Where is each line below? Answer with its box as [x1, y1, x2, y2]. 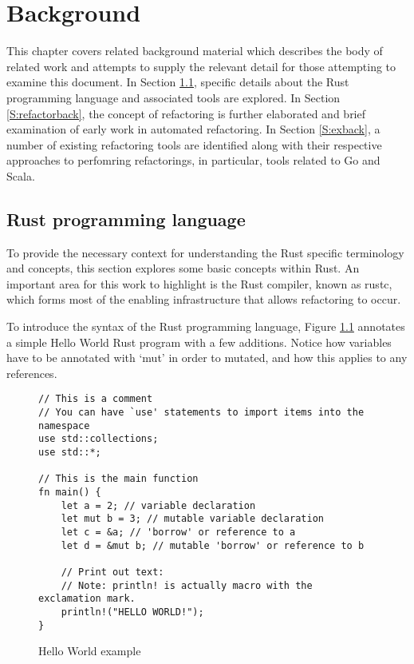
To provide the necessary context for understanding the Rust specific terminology [6, 244, 404, 260]
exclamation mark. [38, 593, 136, 605]
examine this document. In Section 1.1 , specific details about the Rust [6, 74, 349, 90]
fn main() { [38, 487, 101, 499]
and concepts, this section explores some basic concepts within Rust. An [6, 260, 360, 276]
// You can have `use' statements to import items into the [38, 407, 365, 419]
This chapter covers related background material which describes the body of [6, 42, 383, 59]
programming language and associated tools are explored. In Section [6, 89, 341, 105]
